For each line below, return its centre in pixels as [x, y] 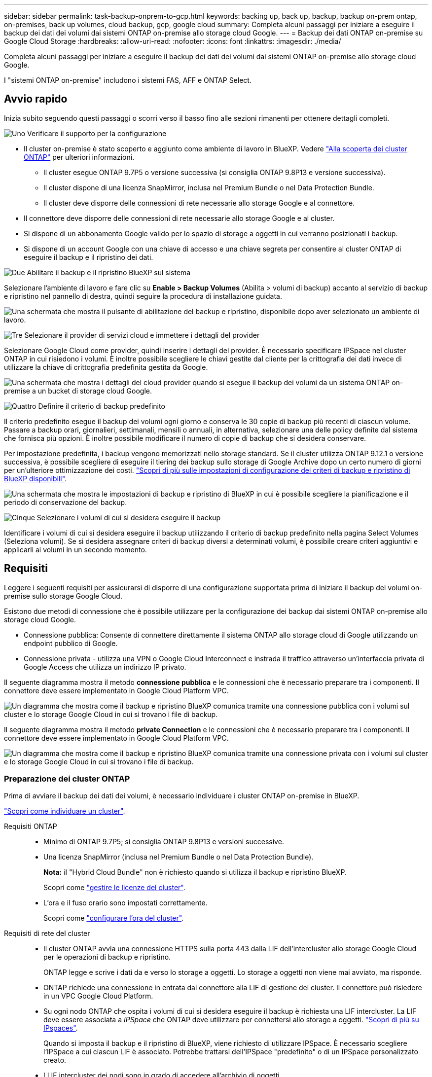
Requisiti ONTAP [31, 826]
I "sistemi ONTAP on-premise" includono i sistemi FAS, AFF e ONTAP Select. [128, 80]
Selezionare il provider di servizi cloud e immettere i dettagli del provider [142, 335]
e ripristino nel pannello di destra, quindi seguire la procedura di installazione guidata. [143, 296]
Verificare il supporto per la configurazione [97, 133]
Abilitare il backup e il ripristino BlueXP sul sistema [109, 272]
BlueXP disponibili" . [36, 478]
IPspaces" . [61, 1028]
